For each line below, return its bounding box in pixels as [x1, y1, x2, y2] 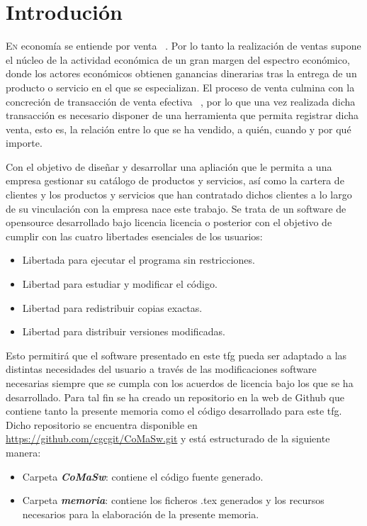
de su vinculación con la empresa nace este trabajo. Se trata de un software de [6, 201, 346, 216]
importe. [6, 135, 43, 150]
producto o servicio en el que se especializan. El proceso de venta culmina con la [6, 79, 355, 94]
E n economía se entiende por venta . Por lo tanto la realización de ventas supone [6, 38, 361, 53]
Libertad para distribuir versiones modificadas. [22, 324, 225, 339]
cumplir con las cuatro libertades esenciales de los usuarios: [6, 228, 263, 243]
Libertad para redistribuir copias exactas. [22, 300, 203, 315]
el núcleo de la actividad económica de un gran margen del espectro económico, [6, 52, 350, 67]
